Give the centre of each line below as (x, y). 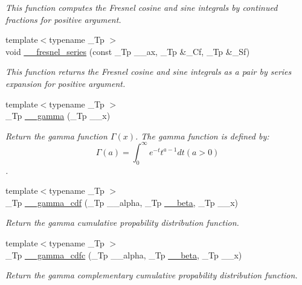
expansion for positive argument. (66, 83)
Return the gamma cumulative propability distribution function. (122, 223)
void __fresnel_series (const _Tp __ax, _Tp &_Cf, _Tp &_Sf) (128, 51)
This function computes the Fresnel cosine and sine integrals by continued (142, 7)
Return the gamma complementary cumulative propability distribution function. (152, 275)
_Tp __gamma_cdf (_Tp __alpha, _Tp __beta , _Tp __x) (122, 202)
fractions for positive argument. (63, 19)
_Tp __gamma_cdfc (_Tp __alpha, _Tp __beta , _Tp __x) (124, 255)
